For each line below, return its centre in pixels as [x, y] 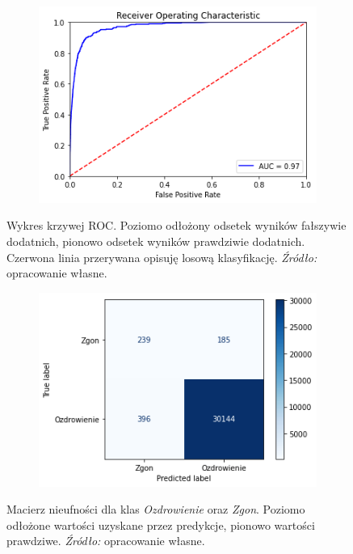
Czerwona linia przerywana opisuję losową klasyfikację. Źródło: [162, 257]
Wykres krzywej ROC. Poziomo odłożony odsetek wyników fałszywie [176, 225]
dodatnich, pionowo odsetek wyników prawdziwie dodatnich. [156, 241]
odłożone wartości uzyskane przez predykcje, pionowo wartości [161, 524]
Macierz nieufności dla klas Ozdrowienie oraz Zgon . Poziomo [156, 509]
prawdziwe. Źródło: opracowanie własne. [106, 541]
